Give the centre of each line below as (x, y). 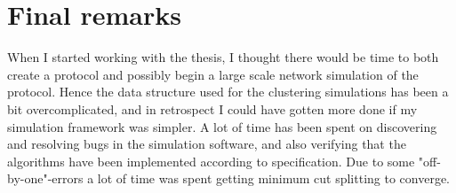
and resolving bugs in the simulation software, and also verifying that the (207, 144)
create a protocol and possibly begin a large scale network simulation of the (213, 74)
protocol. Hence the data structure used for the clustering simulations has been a (228, 92)
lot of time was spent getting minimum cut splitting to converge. (273, 178)
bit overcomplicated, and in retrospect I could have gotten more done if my (212, 108)
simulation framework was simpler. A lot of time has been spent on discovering (222, 126)
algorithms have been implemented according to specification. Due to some (211, 161)
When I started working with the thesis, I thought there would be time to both (223, 57)
